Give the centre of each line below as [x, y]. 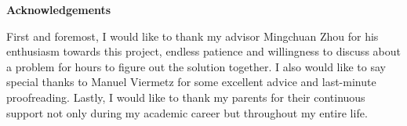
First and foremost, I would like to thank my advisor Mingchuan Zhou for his [193, 36]
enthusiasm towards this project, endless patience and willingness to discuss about [203, 51]
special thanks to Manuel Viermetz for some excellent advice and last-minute [191, 82]
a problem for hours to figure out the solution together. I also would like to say [196, 66]
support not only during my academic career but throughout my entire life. [187, 112]
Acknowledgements [59, 9]
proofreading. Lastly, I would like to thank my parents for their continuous [186, 97]
